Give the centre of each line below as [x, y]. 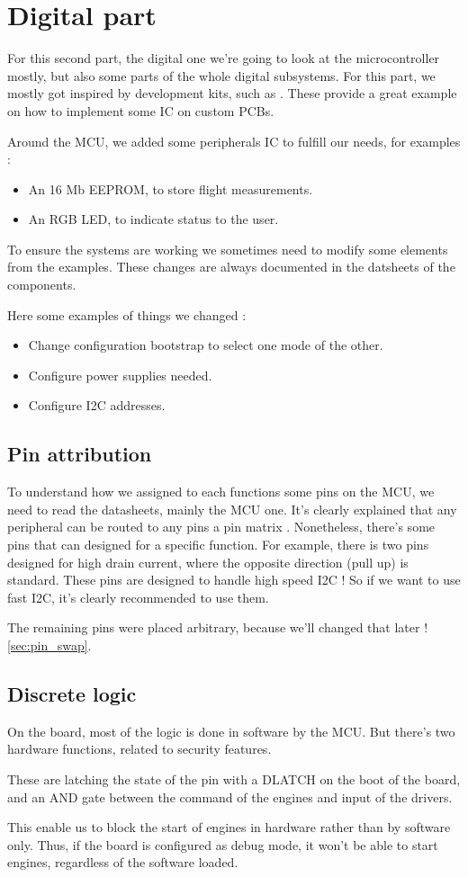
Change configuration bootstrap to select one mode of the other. [206, 345]
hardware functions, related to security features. [139, 749]
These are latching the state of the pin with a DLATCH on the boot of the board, [234, 779]
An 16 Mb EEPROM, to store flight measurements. [171, 188]
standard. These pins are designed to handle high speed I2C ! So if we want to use [234, 580]
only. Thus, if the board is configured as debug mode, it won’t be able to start [223, 844]
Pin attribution [80, 454]
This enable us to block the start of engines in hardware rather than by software [229, 827]
